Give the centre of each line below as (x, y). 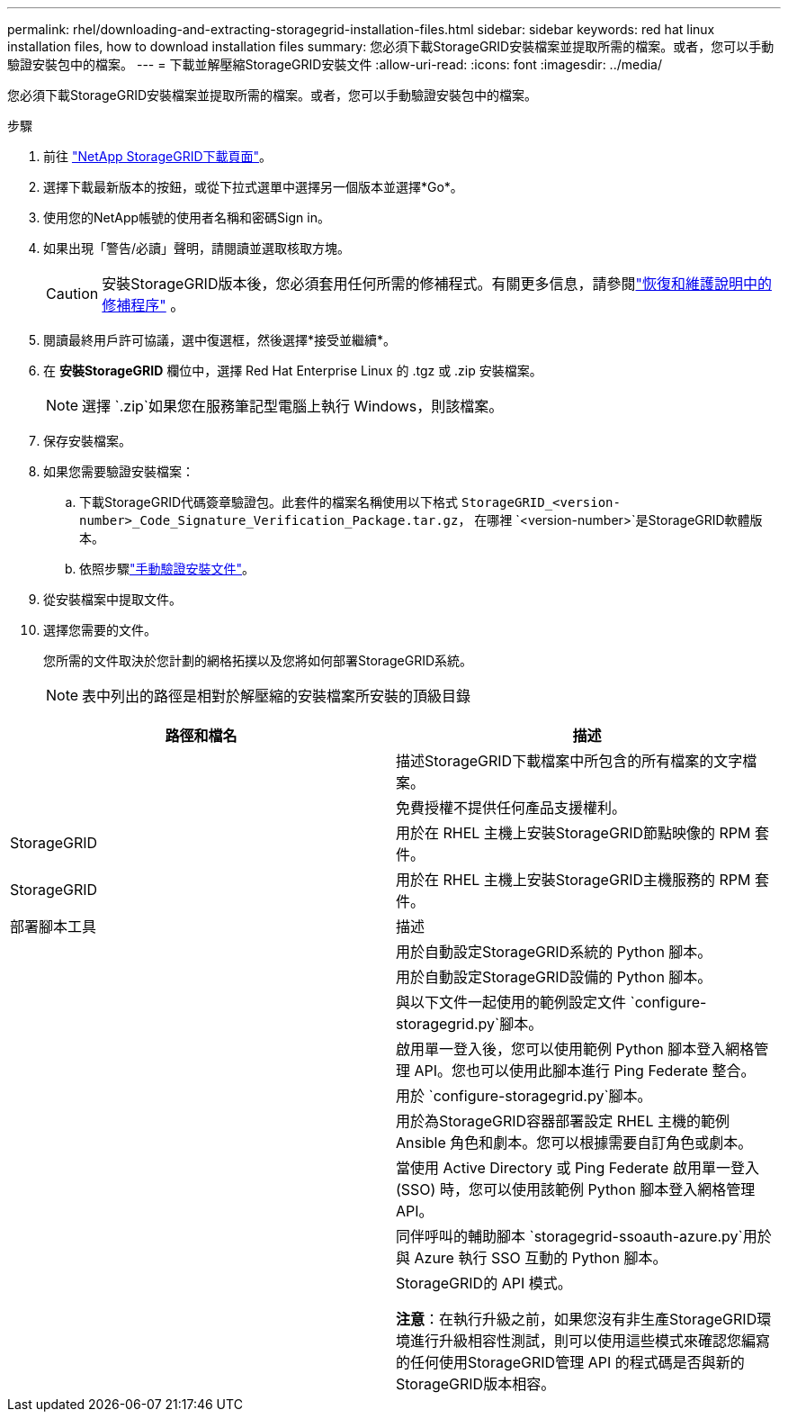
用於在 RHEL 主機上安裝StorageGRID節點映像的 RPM (573, 833)
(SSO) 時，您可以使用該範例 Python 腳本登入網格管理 (576, 1189)
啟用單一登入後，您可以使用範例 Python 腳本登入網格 (575, 1049)
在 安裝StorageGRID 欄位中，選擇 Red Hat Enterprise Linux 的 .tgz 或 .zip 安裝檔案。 (293, 371)
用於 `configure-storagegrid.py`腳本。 (524, 1096)
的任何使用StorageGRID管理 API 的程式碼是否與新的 (570, 1362)
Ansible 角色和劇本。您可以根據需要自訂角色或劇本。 (574, 1143)
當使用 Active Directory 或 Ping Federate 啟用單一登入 (578, 1168)
